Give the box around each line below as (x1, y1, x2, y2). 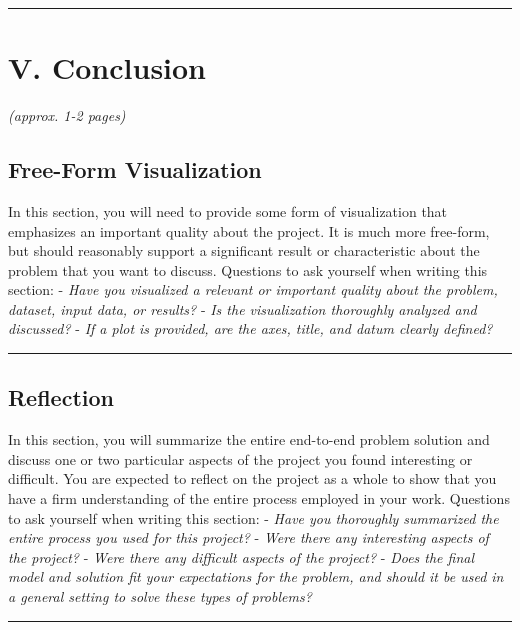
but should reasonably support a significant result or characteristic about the (8, 240, 480, 261)
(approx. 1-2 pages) (8, 105, 126, 126)
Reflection (8, 382, 114, 413)
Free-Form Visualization (8, 154, 262, 185)
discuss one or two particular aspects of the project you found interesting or (8, 448, 473, 469)
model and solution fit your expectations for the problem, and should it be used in (8, 566, 504, 587)
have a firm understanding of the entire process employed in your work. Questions (8, 488, 510, 509)
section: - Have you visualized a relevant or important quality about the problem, (8, 279, 498, 300)
